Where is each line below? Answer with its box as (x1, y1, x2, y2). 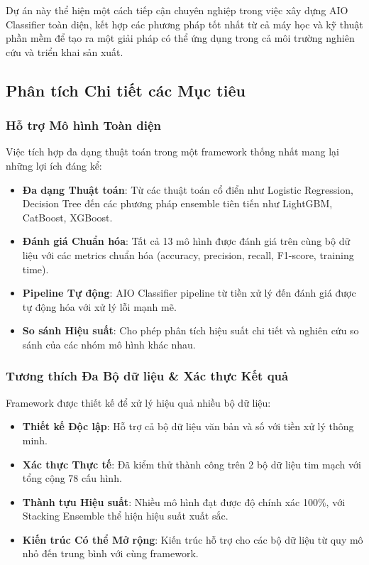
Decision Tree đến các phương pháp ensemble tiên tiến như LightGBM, (22, 196, 333, 211)
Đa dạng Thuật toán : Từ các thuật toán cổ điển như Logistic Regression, (22, 182, 353, 197)
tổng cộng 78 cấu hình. (22, 471, 122, 486)
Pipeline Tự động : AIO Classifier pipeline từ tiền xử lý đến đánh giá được (22, 285, 356, 300)
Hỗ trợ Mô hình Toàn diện (6, 116, 162, 134)
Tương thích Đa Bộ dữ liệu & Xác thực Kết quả (6, 367, 289, 385)
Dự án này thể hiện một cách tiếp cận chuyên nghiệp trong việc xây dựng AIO (6, 3, 348, 17)
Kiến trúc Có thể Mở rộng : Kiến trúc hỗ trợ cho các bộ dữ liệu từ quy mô (22, 532, 363, 547)
